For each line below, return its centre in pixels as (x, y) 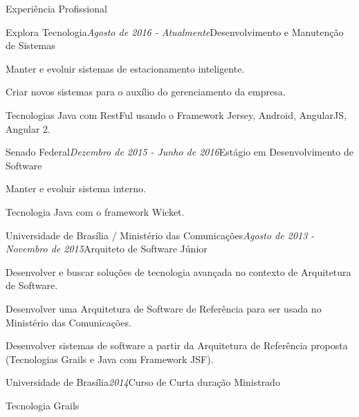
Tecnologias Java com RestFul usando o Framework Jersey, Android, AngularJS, (176, 114)
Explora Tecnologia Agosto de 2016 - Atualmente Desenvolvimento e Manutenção (175, 31)
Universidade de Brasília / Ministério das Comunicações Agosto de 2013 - (160, 235)
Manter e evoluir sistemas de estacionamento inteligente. (125, 68)
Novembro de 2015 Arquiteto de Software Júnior (107, 249)
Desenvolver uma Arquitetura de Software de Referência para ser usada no (164, 308)
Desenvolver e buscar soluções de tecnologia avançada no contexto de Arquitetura (178, 271)
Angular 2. (28, 128)
